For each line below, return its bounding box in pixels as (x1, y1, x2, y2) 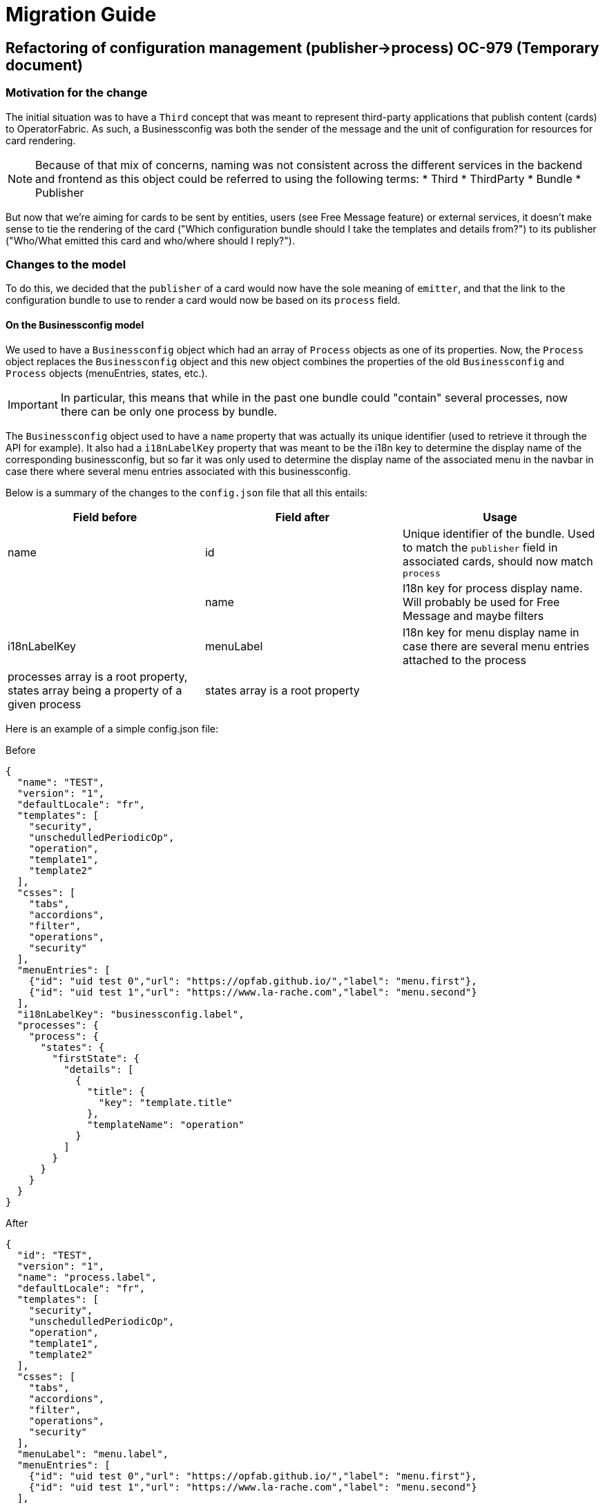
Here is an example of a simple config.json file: (6, 722, 218, 735)
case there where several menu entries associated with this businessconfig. (6, 465, 351, 477)
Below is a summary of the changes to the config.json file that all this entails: (6, 486, 368, 498)
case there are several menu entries (402, 639, 590, 653)
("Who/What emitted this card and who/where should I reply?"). (6, 234, 295, 246)
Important (8, 397, 58, 411)
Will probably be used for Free (402, 594, 560, 609)
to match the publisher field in (402, 540, 558, 554)
